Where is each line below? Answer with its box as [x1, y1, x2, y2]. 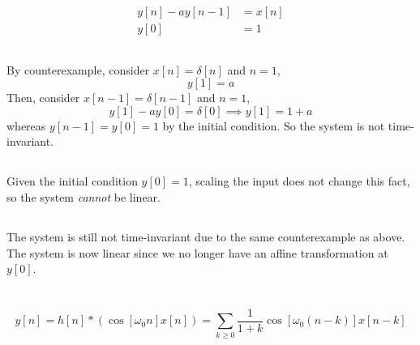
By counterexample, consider [6, 61, 150, 78]
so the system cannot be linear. [6, 189, 161, 205]
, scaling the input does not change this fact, [188, 172, 410, 190]
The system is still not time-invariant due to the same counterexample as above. [6, 228, 405, 245]
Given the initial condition [6, 172, 138, 190]
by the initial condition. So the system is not [162, 117, 385, 134]
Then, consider [6, 89, 80, 106]
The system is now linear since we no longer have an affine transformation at [6, 244, 388, 261]
